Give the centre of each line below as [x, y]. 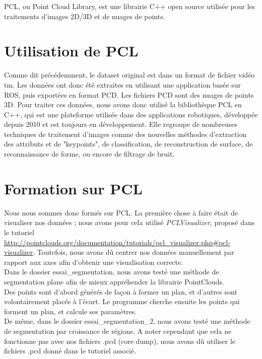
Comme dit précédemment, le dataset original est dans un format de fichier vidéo [129, 75]
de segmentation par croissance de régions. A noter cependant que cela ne [118, 331]
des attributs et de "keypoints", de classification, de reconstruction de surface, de [128, 144]
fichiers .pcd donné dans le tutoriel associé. [70, 351]
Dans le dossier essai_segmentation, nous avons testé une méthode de [112, 272]
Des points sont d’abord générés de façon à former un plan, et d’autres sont [121, 291]
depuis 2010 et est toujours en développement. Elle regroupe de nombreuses [121, 124]
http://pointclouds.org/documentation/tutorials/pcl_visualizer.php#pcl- [117, 242]
